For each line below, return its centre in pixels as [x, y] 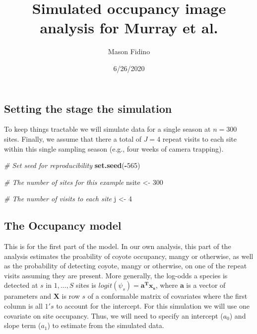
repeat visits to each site [199, 138]
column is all [23, 306]
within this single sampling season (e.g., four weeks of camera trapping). [114, 148]
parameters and [28, 296]
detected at [21, 285]
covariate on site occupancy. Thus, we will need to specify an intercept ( [114, 315]
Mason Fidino [129, 51]
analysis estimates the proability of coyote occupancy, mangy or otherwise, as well [129, 256]
